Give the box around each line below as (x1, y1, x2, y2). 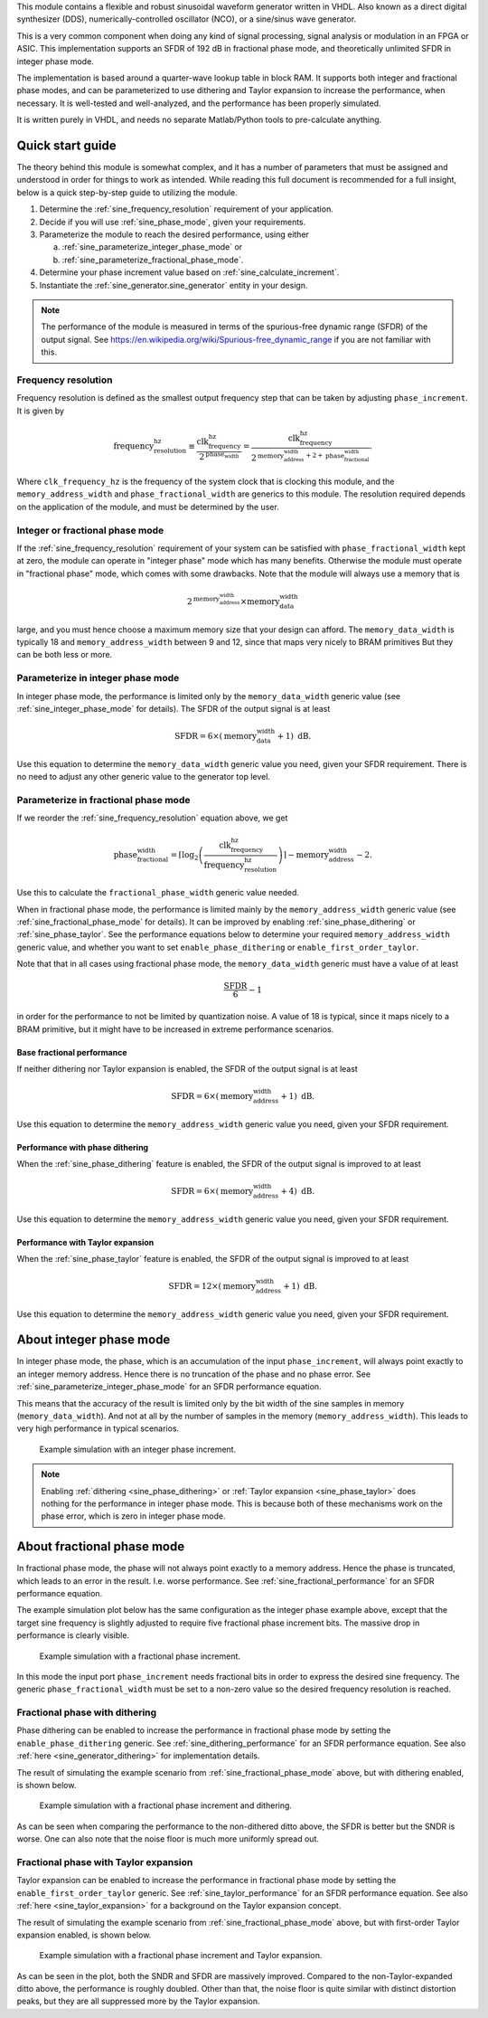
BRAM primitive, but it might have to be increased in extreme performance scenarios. (16, 1023, 334, 1035)
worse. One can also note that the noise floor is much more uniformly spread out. (16, 1833, 320, 1844)
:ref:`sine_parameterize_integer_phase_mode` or (61, 242, 243, 252)
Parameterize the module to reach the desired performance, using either (39, 229, 309, 240)
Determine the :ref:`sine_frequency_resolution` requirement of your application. (39, 204, 333, 214)
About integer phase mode (16, 1332, 171, 1348)
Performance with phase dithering (16, 1142, 149, 1152)
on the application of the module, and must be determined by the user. (16, 501, 279, 512)
